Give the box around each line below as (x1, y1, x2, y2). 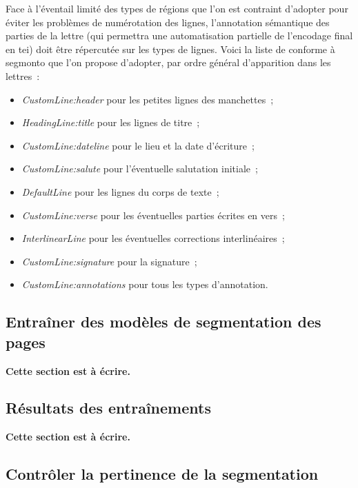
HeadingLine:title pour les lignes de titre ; (21, 115, 200, 130)
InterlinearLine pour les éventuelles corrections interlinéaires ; (21, 231, 285, 245)
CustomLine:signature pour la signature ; (21, 254, 197, 268)
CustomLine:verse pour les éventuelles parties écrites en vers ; (21, 207, 285, 222)
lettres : (6, 68, 40, 83)
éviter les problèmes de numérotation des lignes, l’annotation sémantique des (6, 14, 330, 29)
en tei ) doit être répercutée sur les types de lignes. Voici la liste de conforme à (6, 41, 335, 56)
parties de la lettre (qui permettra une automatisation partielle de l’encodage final (6, 28, 353, 43)
